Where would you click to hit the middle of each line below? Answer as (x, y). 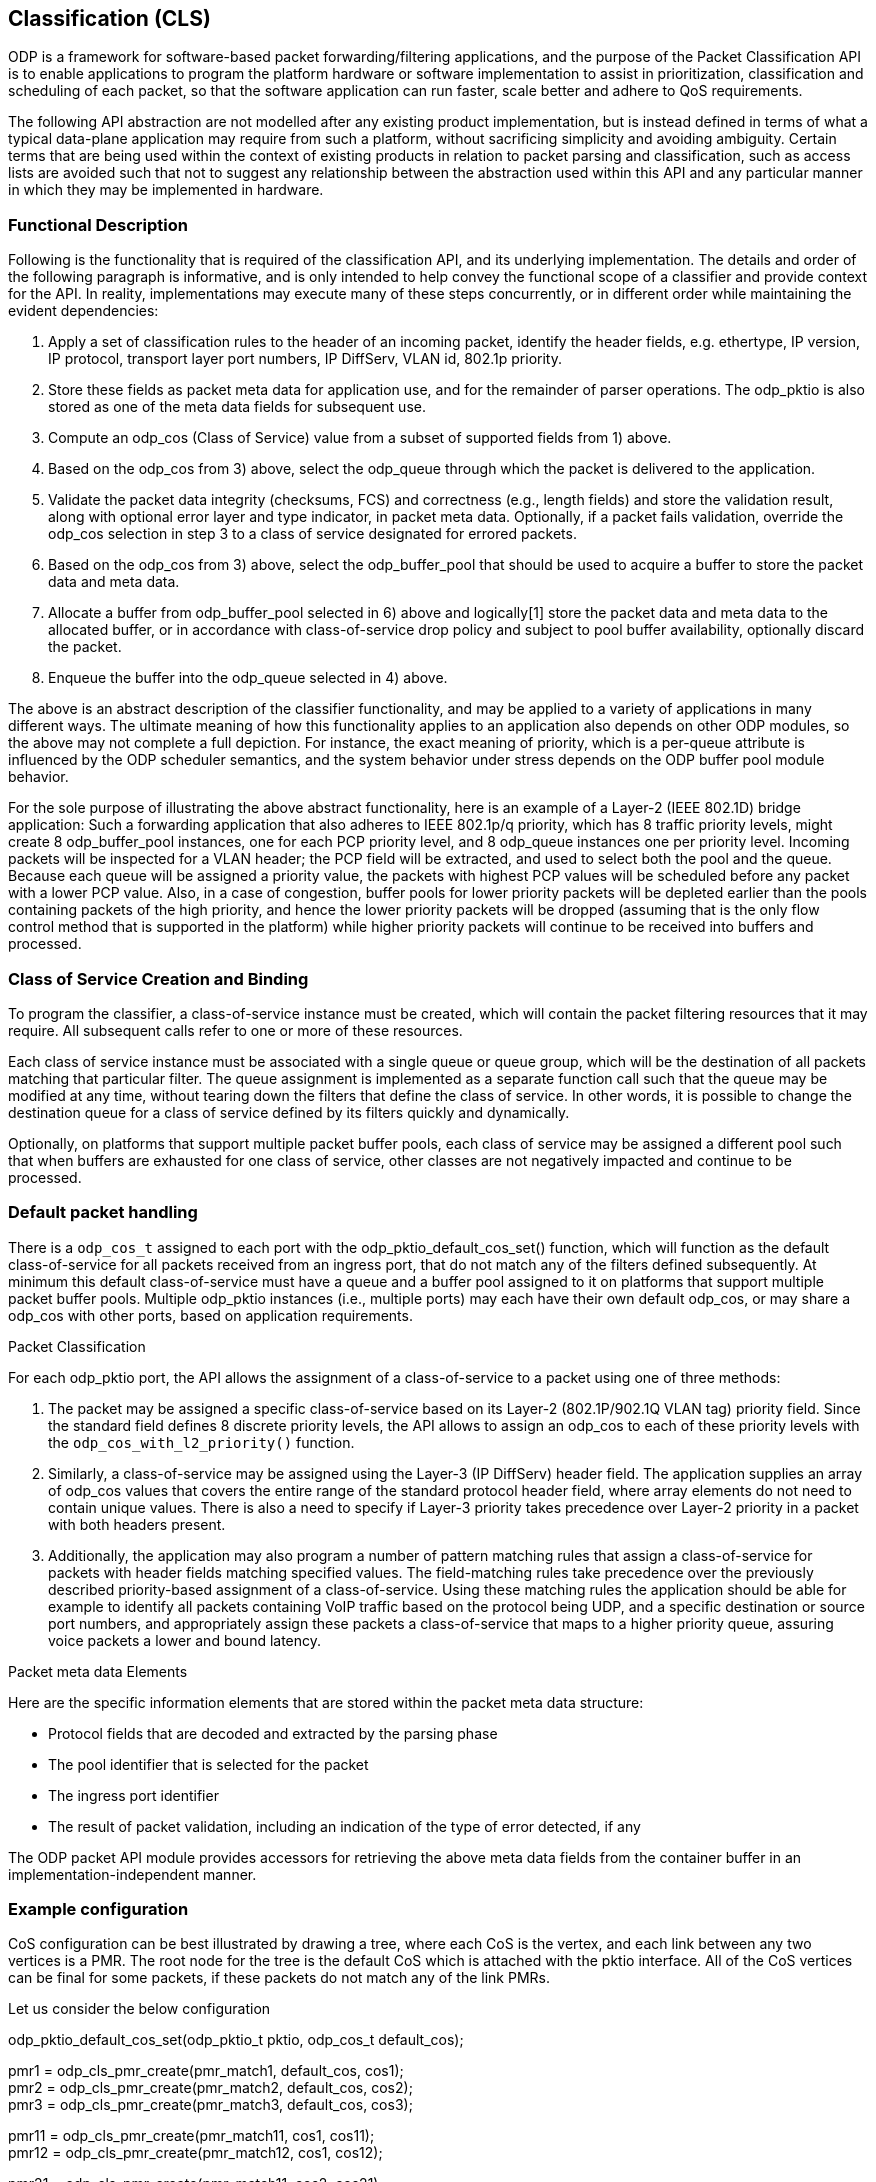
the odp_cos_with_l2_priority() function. (201, 1442)
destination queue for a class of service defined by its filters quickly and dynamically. (289, 1112)
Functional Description (98, 224)
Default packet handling (103, 1212)
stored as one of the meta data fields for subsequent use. (237, 407)
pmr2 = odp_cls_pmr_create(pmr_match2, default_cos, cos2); (210, 2088)
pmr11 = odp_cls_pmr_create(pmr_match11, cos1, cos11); (191, 2136)
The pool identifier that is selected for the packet (208, 1764)
